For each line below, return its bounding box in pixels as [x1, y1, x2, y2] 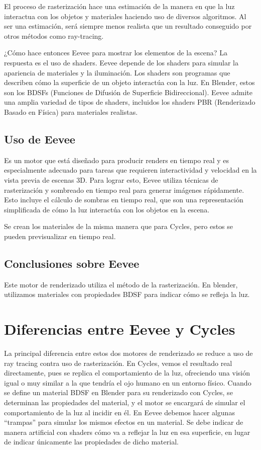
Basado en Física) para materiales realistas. [4, 106, 138, 117]
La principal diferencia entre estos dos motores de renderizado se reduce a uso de [4, 348, 253, 358]
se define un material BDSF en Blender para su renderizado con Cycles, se [4, 387, 233, 398]
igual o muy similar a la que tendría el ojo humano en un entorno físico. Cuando [4, 377, 251, 388]
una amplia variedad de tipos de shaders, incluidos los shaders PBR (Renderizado [4, 97, 255, 107]
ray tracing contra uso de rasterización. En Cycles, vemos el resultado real [4, 357, 232, 368]
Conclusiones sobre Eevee [4, 255, 140, 271]
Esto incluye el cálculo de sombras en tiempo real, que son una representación [4, 194, 243, 205]
